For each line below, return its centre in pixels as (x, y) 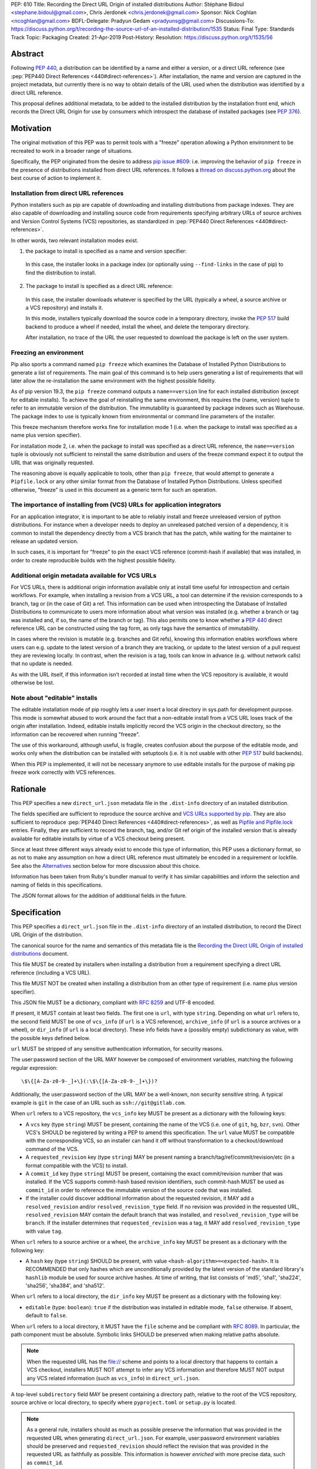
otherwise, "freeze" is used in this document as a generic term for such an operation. (114, 489)
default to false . (46, 1316)
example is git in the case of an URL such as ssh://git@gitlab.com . (98, 1102)
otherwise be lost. (33, 683)
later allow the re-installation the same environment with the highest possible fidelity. (114, 381)
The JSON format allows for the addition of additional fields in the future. (99, 896)
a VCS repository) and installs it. (64, 307)
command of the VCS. (52, 1149)
